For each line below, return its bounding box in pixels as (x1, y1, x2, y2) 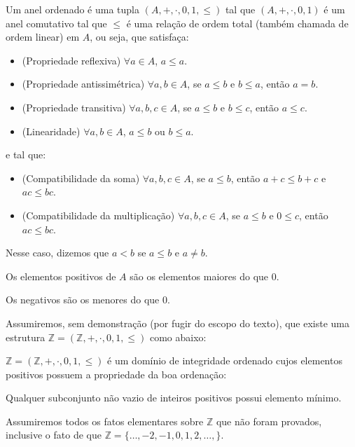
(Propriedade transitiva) (22, 99, 126, 114)
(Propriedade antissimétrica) (22, 76, 145, 91)
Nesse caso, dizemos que (6, 245, 109, 260)
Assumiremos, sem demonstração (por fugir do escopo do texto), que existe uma (6, 315, 350, 330)
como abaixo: (149, 329, 207, 344)
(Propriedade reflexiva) (22, 53, 121, 67)
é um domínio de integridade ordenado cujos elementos (107, 353, 342, 368)
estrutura (6, 329, 46, 344)
